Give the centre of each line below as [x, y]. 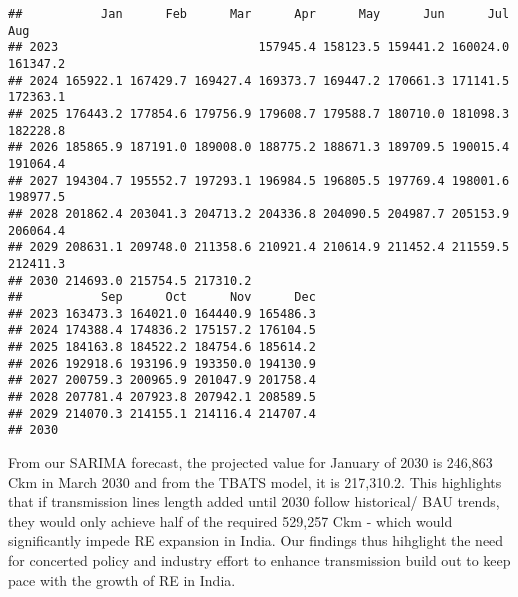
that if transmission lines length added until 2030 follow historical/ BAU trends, [254, 501]
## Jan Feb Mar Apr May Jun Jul [259, 14]
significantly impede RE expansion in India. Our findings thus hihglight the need [256, 540]
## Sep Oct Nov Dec [162, 297]
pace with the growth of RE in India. [122, 579]
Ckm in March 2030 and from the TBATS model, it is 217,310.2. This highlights [255, 481]
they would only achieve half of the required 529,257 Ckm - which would [230, 520]
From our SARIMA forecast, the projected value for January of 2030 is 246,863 [250, 462]
